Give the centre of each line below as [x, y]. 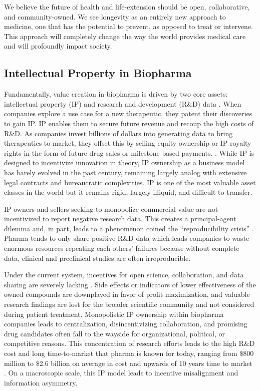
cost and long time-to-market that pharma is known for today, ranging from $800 [129, 353]
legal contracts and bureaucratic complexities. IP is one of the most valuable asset [130, 182]
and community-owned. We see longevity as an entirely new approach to [115, 16]
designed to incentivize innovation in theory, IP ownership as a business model [124, 162]
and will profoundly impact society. [58, 46]
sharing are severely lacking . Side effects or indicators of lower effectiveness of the [130, 284]
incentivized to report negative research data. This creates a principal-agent [120, 219]
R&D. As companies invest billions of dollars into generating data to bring [118, 133]
